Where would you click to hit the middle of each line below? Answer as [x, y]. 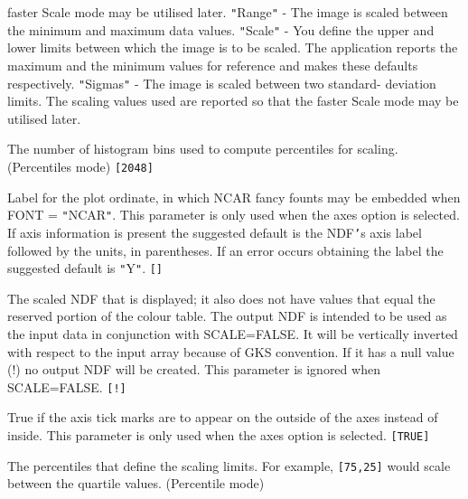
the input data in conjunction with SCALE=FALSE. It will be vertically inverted [233, 333]
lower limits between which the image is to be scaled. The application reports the [233, 47]
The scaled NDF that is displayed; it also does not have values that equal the [221, 298]
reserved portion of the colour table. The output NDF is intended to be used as [227, 316]
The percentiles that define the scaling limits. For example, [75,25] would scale [229, 465]
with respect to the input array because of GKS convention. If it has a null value [231, 351]
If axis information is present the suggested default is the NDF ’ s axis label [215, 232]
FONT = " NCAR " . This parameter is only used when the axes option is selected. [234, 215]
